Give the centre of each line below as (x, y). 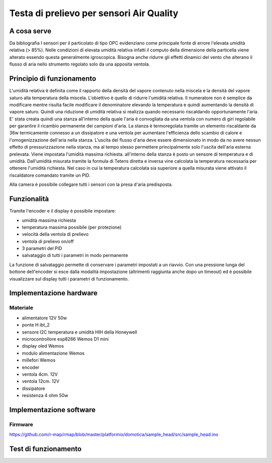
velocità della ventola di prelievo (55, 234)
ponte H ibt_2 (36, 325)
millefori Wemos (39, 360)
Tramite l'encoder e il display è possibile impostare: (62, 211)
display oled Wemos (43, 346)
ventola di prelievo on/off (48, 241)
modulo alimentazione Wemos (53, 353)
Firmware (21, 424)
